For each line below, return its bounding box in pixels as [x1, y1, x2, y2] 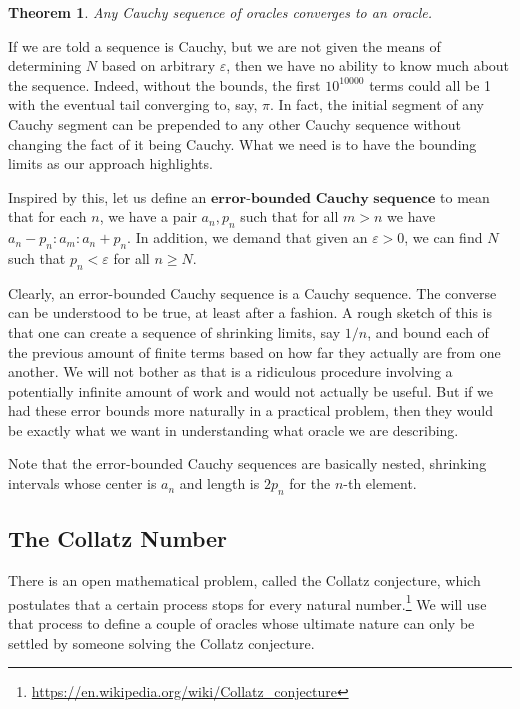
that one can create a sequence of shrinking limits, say [8, 321, 341, 342]
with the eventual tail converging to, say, [8, 94, 258, 115]
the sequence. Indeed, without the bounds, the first [8, 74, 321, 95]
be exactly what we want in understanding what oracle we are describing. [8, 419, 459, 440]
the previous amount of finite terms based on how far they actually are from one [8, 341, 501, 362]
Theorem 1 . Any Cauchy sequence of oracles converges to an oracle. [8, 2, 433, 22]
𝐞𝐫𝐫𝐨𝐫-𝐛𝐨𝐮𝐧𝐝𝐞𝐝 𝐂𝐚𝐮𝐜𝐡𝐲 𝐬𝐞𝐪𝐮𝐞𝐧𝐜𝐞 [210, 191, 436, 206]
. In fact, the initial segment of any [270, 94, 485, 115]
